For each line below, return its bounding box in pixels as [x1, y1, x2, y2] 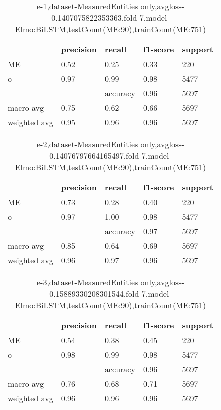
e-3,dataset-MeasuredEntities [36, 276, 138, 288]
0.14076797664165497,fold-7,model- [49, 150, 172, 161]
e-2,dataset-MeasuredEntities [36, 138, 138, 150]
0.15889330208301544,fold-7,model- [49, 288, 172, 299]
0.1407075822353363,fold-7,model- [51, 12, 170, 23]
